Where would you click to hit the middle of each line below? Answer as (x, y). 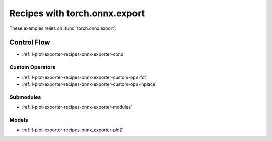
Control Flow (30, 42)
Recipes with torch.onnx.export (77, 13)
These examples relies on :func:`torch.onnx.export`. (63, 28)
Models (19, 120)
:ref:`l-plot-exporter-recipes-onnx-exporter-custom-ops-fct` (85, 77)
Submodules (25, 97)
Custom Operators (32, 67)
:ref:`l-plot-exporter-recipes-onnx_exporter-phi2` (73, 130)
